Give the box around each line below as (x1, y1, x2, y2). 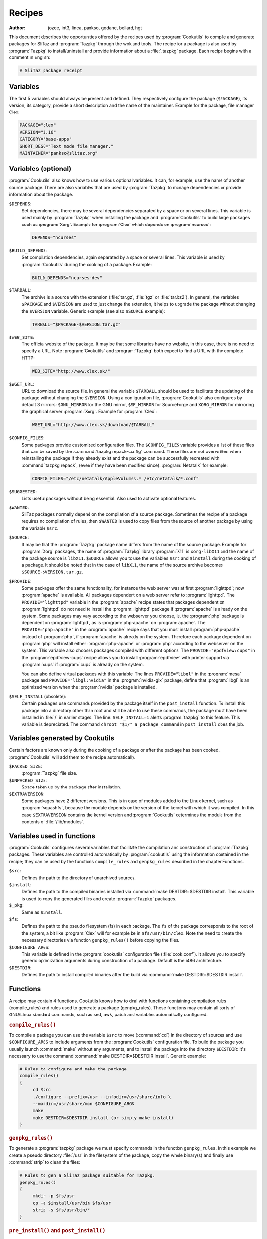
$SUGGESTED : (9, 488, 37, 494)
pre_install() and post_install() (9, 1227, 106, 1234)
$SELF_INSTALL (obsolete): (9, 693, 67, 699)
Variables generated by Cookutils (9, 734, 115, 743)
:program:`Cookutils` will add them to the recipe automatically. (9, 754, 136, 760)
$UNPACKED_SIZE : (9, 777, 47, 783)
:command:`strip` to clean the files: (9, 1159, 81, 1165)
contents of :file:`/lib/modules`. (21, 819, 84, 825)
